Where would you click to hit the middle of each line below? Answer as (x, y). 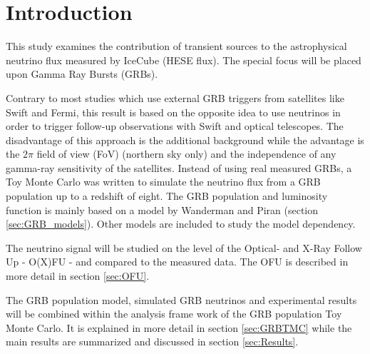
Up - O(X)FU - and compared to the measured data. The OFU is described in (177, 262)
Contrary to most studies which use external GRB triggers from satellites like (175, 97)
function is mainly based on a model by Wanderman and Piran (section (162, 209)
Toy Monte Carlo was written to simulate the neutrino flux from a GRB (163, 182)
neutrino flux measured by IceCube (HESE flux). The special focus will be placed (184, 60)
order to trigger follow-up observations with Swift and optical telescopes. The (175, 126)
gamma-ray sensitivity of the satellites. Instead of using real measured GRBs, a (179, 167)
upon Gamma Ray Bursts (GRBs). (82, 74)
